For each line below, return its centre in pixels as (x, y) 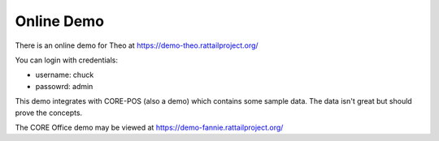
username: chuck (65, 75)
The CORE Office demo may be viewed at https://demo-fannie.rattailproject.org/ (149, 127)
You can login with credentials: (66, 60)
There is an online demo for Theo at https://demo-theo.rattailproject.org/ (137, 45)
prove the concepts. (49, 113)
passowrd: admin (64, 86)
